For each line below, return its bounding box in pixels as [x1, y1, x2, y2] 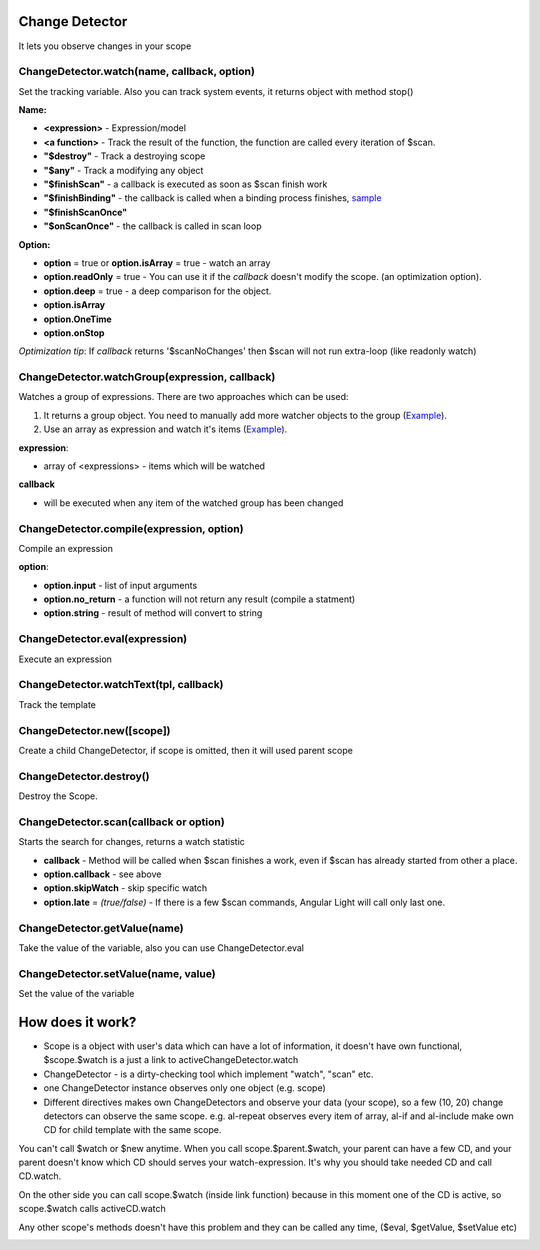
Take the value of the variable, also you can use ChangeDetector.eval [18, 941, 305, 954]
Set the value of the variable [18, 988, 135, 1000]
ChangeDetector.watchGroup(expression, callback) [18, 370, 276, 384]
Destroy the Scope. [18, 790, 99, 802]
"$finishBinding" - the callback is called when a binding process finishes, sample [43, 192, 382, 204]
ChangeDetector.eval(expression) [18, 632, 188, 646]
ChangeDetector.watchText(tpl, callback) [18, 678, 224, 692]
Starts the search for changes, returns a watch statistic [18, 836, 245, 848]
